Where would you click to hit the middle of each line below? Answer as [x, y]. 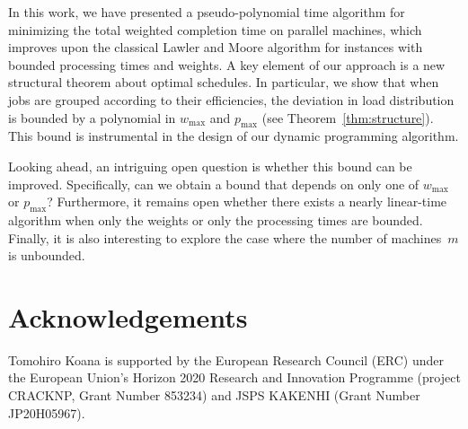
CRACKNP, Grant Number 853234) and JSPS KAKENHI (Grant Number [214, 395]
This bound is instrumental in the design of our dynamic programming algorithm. [234, 136]
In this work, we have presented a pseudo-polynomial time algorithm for [207, 12]
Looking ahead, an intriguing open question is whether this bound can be [210, 166]
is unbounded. [47, 255]
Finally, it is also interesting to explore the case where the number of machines [225, 237]
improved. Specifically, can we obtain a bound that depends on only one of [214, 184]
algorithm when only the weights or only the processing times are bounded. [216, 219]
